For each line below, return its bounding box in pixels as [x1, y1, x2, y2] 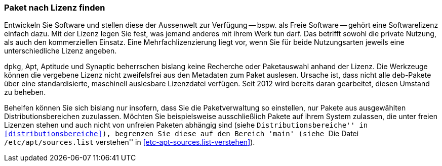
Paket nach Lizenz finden [4, 3, 105, 13]
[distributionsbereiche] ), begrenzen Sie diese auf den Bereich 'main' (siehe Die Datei [4, 129, 359, 138]
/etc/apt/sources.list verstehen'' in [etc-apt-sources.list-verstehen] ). [4, 138, 255, 147]
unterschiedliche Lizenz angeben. [4, 46, 117, 56]
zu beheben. [4, 88, 46, 97]
